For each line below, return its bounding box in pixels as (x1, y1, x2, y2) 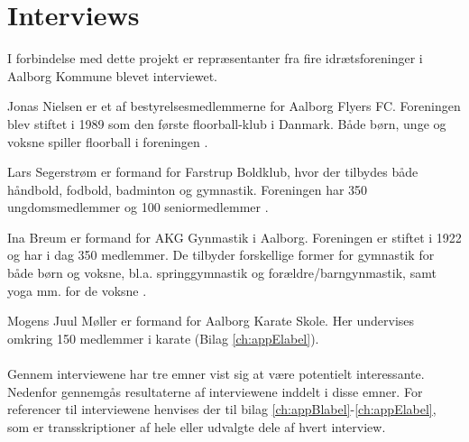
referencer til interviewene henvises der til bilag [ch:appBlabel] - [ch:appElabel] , (7, 400, 437, 419)
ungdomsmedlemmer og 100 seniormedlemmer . (7, 198, 269, 216)
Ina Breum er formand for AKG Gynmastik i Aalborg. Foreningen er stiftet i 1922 (7, 227, 462, 246)
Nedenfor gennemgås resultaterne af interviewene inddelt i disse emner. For (7, 382, 423, 401)
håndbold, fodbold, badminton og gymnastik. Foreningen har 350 (7, 180, 368, 198)
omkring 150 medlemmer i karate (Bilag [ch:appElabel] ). (7, 328, 319, 347)
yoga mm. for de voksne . (7, 281, 147, 299)
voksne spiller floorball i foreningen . (7, 132, 208, 151)
